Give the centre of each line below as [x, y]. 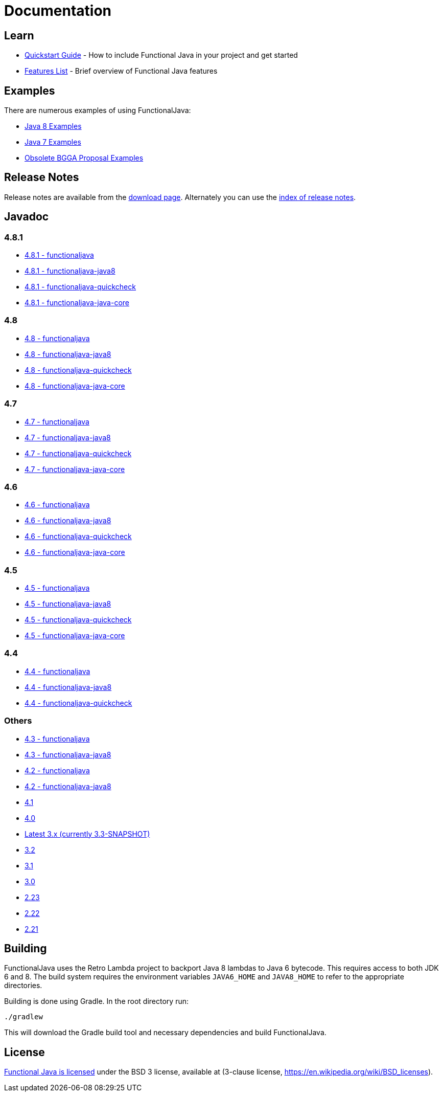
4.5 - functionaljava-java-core [75, 636]
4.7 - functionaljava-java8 [68, 437]
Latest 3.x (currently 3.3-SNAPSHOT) [87, 834]
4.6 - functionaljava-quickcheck [78, 536]
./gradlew [24, 1017]
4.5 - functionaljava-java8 [68, 604]
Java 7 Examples [53, 142]
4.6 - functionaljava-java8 [68, 521]
